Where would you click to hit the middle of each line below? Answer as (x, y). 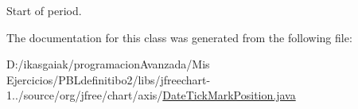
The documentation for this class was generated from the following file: (179, 37)
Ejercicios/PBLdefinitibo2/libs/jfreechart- (109, 79)
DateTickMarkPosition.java (229, 95)
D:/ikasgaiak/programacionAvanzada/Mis (108, 64)
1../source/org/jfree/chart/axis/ (85, 95)
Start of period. (44, 10)
